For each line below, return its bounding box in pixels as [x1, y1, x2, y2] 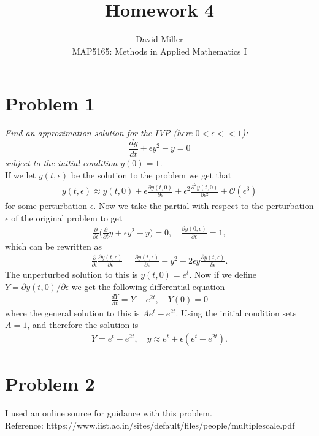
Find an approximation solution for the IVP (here [5, 126, 193, 139]
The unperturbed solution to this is [5, 268, 138, 281]
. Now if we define [189, 268, 257, 281]
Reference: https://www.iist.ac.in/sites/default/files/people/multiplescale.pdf [5, 418, 295, 431]
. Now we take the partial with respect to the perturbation [93, 199, 314, 212]
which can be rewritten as [5, 239, 102, 252]
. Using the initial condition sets [175, 306, 297, 319]
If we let [5, 168, 36, 181]
